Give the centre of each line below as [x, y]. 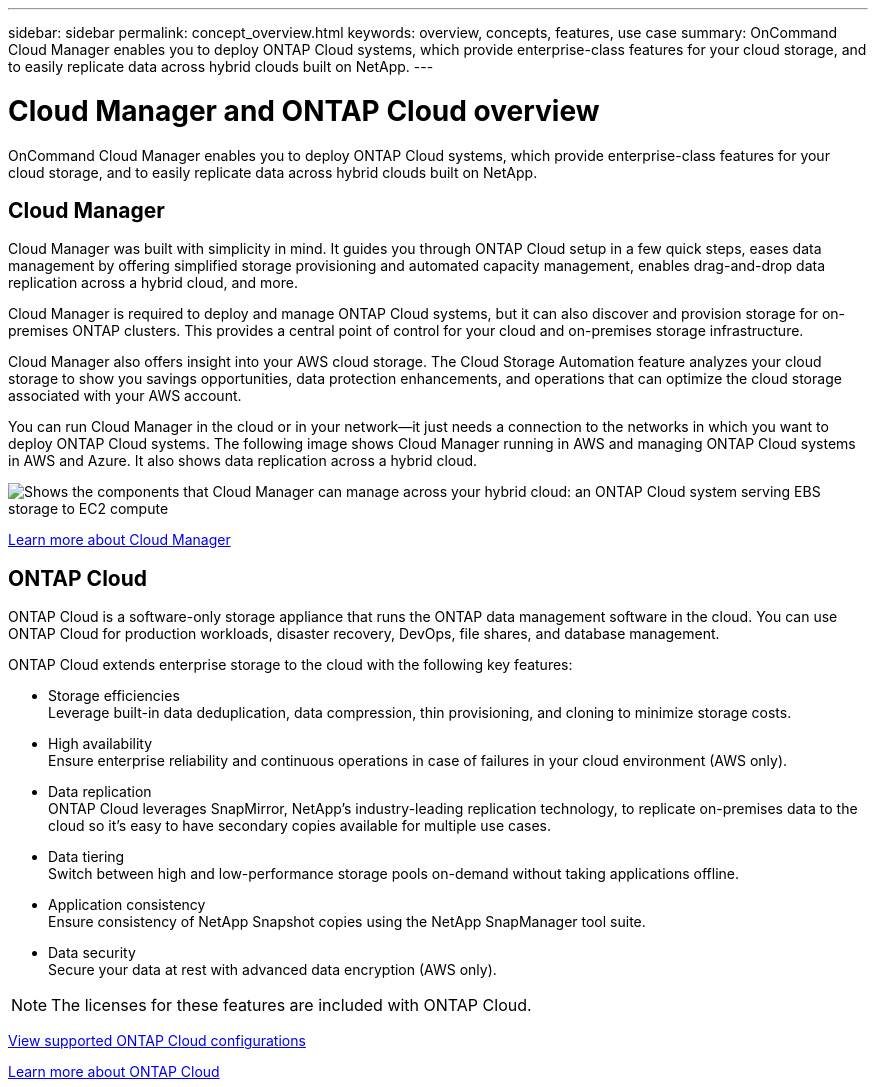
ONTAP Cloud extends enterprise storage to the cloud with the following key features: [290, 665]
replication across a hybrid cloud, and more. [153, 283]
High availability [100, 744]
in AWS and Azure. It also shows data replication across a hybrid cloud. [243, 461]
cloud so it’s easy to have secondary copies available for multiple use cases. [300, 826]
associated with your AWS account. [125, 396]
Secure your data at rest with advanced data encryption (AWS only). [272, 970]
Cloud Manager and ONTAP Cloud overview [304, 110]
